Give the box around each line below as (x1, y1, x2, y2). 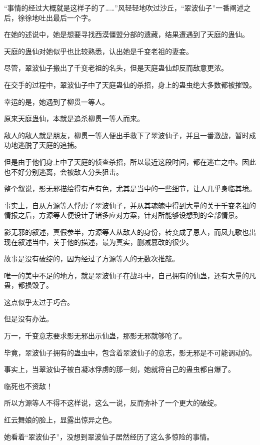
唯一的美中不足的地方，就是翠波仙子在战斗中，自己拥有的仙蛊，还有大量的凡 (4, 270, 256, 280)
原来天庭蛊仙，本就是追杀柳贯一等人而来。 (4, 113, 144, 124)
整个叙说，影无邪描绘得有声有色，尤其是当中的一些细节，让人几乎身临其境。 (4, 183, 256, 194)
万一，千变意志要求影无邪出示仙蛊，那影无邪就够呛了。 (4, 330, 186, 341)
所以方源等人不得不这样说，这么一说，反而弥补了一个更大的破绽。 (4, 397, 221, 408)
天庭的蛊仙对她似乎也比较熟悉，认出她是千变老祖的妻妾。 (4, 46, 193, 56)
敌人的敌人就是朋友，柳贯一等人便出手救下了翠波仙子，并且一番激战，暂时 (4, 130, 249, 140)
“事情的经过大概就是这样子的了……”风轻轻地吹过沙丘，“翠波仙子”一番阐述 (4, 3, 244, 13)
